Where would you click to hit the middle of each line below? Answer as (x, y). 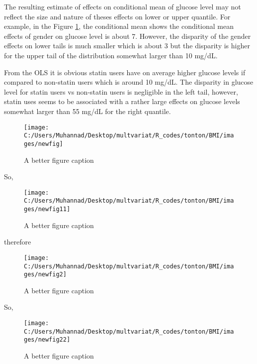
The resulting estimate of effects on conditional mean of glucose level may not (123, 6)
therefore (18, 242)
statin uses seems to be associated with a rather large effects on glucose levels (122, 101)
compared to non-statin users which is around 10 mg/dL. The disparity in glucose (129, 82)
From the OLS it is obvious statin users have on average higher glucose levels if (125, 72)
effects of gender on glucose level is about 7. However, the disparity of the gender (128, 36)
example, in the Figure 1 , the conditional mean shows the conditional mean (119, 26)
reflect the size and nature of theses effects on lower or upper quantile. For (117, 16)
